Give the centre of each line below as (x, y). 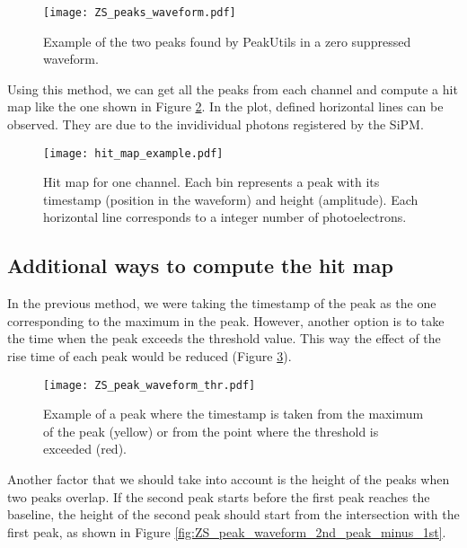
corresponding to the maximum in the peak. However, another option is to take (226, 320)
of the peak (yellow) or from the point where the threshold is (211, 431)
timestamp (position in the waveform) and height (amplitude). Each (231, 199)
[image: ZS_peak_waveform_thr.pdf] (150, 385)
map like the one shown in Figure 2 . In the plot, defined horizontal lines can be (225, 106)
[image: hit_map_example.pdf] (133, 153)
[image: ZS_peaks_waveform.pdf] (140, 13)
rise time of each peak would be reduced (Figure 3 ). (150, 356)
